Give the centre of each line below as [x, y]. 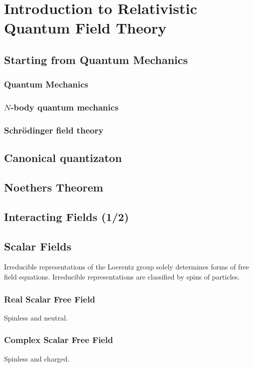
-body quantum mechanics [65, 107]
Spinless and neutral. [36, 317]
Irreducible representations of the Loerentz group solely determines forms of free [127, 267]
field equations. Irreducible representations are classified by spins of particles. [122, 277]
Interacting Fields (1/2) [67, 216]
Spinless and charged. [37, 358]
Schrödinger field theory [54, 130]
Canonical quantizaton [63, 158]
